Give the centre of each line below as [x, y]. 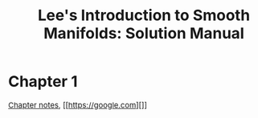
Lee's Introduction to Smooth [144, 15]
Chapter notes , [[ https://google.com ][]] [78, 106]
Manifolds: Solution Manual [144, 33]
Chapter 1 [43, 81]
